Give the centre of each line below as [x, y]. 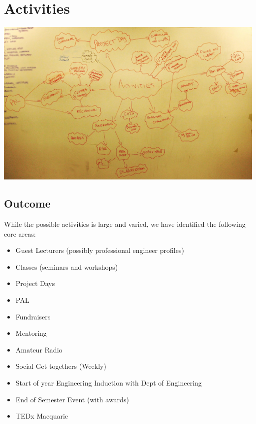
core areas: [20, 233]
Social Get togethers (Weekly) [61, 366]
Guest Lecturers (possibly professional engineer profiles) [100, 250]
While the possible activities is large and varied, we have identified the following [125, 224]
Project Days [35, 283]
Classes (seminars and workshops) [67, 266]
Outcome [27, 203]
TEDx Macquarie [42, 416]
